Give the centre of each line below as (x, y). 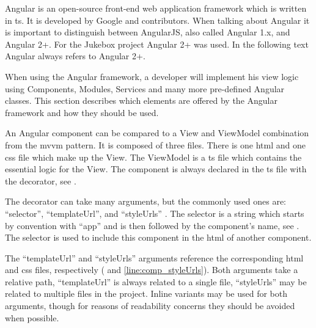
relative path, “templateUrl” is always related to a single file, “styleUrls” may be (156, 281)
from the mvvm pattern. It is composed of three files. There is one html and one (156, 144)
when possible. (32, 317)
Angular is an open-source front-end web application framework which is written (156, 8)
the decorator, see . (41, 180)
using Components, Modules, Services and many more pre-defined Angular (145, 88)
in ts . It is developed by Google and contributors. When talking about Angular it (157, 20)
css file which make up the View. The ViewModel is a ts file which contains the (153, 157)
